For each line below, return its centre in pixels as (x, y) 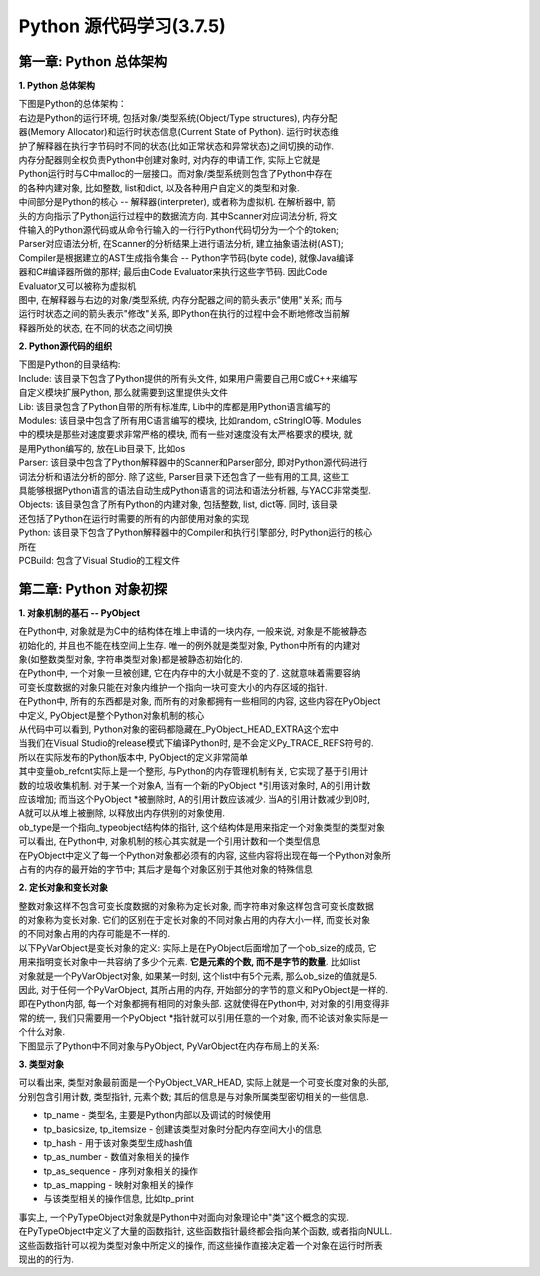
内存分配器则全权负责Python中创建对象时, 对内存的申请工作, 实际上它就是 (169, 160)
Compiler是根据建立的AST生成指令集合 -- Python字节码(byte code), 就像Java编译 (186, 257)
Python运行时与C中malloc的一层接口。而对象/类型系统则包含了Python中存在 (175, 174)
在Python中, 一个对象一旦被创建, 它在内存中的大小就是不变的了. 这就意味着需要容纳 (189, 673)
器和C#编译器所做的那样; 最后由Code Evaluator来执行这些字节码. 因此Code (173, 272)
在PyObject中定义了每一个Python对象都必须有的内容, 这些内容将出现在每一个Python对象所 (205, 855)
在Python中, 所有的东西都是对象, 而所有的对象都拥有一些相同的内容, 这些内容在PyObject (199, 701)
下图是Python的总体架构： (72, 104)
